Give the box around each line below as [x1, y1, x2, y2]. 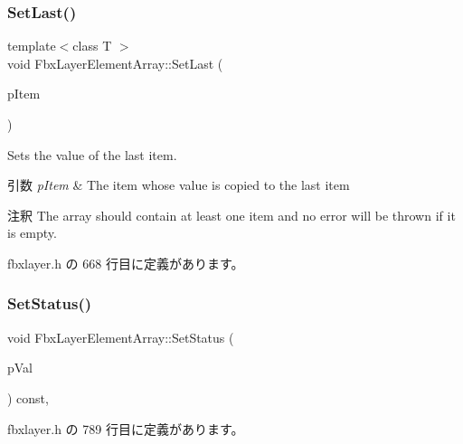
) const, [7, 388, 49, 407]
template [7, 36, 56, 55]
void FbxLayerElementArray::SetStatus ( [7, 327, 234, 346]
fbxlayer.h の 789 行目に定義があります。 [7, 419, 244, 438]
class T [72, 36, 112, 55]
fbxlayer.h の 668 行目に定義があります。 [7, 253, 244, 272]
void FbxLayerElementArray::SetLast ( [7, 53, 223, 72]
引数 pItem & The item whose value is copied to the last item [7, 175, 350, 194]
